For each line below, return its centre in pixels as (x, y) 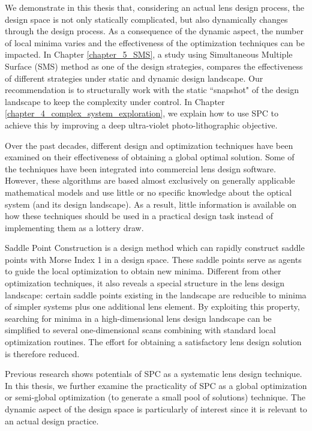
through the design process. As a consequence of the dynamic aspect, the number (154, 31)
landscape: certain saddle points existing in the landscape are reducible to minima (156, 294)
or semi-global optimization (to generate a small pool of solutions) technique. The (155, 397)
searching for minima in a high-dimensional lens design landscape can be (138, 318)
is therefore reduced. (42, 353)
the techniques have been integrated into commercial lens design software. (140, 168)
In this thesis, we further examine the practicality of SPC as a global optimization (156, 385)
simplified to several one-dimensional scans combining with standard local (140, 330)
